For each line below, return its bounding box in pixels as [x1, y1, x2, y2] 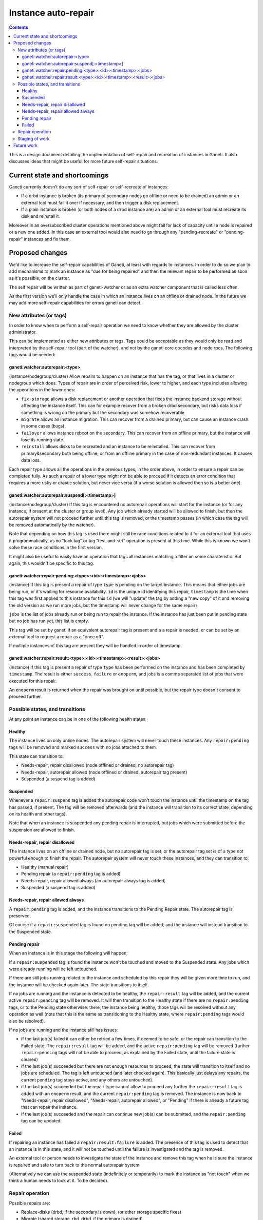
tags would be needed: [9, 352, 56, 358]
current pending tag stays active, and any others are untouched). [21, 1077, 153, 1083]
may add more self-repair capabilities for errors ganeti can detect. [9, 300, 142, 306]
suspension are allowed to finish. [9, 827, 75, 833]
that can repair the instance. [21, 1104, 78, 1110]
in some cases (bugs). [21, 423, 66, 429]
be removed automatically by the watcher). [9, 522, 95, 528]
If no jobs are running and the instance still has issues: [9, 1027, 118, 1033]
